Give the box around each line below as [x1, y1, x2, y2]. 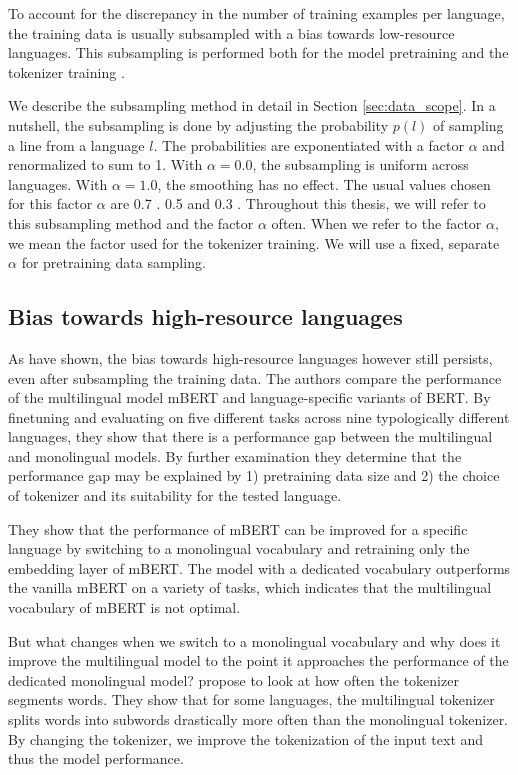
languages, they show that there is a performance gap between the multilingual [8, 426, 493, 447]
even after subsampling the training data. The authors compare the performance [8, 367, 502, 388]
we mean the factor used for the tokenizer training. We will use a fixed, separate [8, 232, 500, 253]
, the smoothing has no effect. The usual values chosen [157, 173, 491, 194]
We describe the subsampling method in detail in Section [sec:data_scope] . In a [8, 95, 496, 116]
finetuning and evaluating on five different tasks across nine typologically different [8, 406, 510, 427]
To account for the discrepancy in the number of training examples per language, [8, 3, 505, 23]
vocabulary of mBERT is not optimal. [8, 597, 241, 618]
